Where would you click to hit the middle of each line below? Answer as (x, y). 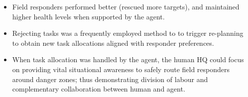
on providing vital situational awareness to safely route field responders (121, 69)
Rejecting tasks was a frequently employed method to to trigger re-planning (128, 33)
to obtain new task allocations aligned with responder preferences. (113, 43)
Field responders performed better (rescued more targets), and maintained (126, 6)
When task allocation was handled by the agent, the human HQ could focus (128, 59)
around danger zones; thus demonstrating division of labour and (110, 79)
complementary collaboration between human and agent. (99, 89)
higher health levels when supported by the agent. (88, 16)
